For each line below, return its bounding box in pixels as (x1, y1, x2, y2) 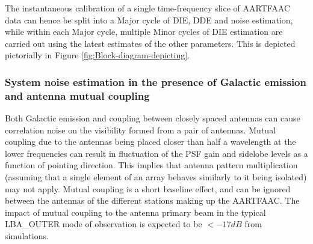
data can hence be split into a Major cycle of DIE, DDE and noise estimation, (5, 13, 293, 26)
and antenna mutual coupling (5, 88, 150, 103)
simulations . (5, 230, 49, 242)
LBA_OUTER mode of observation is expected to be (5, 218, 202, 230)
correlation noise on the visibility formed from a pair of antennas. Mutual (5, 123, 276, 136)
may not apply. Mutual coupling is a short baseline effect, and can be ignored (5, 182, 291, 195)
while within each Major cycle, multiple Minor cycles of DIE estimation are (5, 25, 283, 38)
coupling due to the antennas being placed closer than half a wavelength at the (5, 135, 296, 148)
